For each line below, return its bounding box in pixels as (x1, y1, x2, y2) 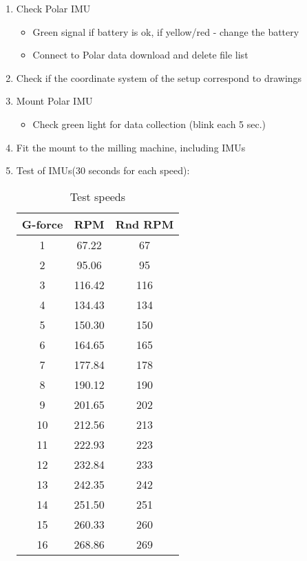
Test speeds (70, 188, 126, 204)
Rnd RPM (115, 215, 174, 232)
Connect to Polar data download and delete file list (32, 47, 248, 62)
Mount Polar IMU (16, 94, 93, 108)
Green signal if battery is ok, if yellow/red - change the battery (32, 24, 299, 39)
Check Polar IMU (16, 1, 91, 15)
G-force (21, 215, 63, 232)
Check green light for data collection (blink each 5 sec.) (32, 116, 266, 131)
